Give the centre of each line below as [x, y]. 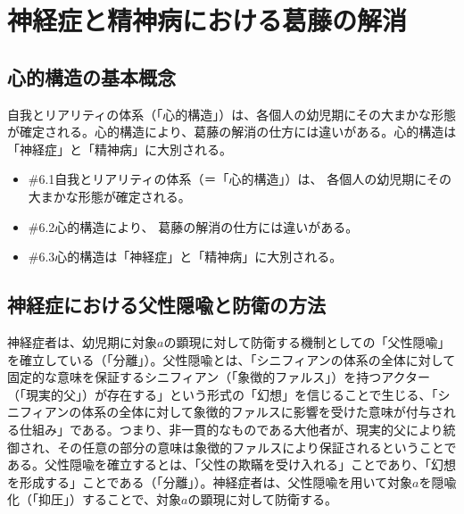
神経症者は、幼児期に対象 [82, 341]
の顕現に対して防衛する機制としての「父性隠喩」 [307, 341]
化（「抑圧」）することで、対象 [95, 499]
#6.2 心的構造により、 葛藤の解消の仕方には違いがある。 [193, 226]
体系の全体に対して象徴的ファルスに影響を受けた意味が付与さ [262, 412]
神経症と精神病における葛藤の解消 [207, 20]
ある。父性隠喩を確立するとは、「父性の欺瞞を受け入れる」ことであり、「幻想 [232, 464]
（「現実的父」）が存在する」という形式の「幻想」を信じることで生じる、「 [223, 394]
